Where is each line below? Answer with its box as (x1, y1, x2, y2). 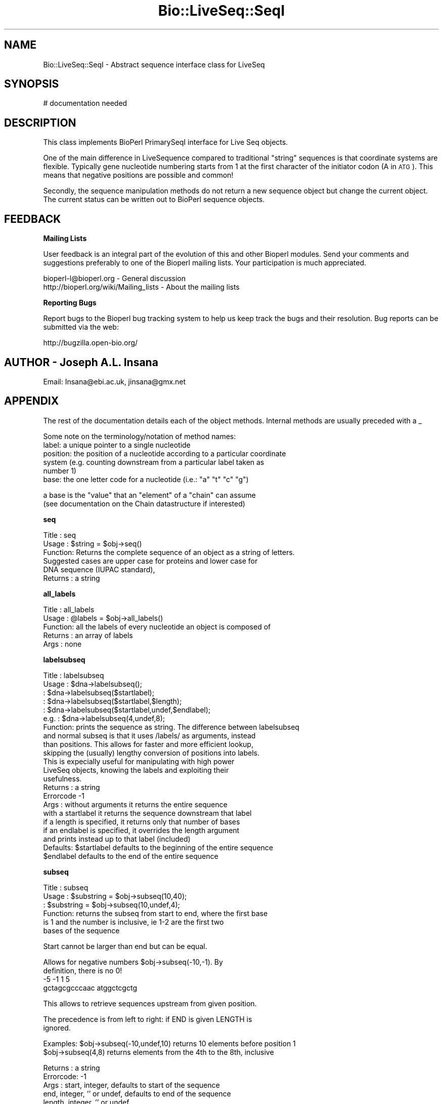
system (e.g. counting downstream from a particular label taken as (43, 457, 264, 466)
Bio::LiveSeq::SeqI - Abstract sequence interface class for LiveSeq (43, 60, 265, 69)
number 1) (43, 466, 76, 475)
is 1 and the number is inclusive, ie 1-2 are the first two (43, 917, 224, 926)
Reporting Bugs (43, 298, 97, 307)
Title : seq (43, 530, 76, 539)
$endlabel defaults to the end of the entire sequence (43, 851, 218, 860)
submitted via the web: (43, 323, 119, 332)
